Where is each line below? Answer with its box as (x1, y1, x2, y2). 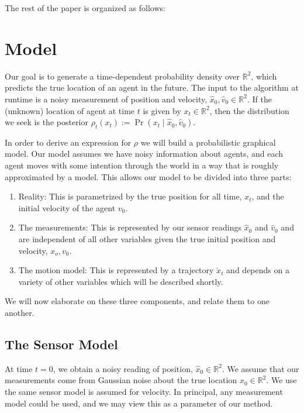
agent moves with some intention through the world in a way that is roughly (5, 159, 279, 171)
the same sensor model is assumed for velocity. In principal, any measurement (5, 386, 283, 397)
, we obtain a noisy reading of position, (53, 362, 193, 374)
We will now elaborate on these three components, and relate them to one (5, 295, 270, 307)
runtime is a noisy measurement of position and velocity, (5, 92, 208, 105)
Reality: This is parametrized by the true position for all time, (18, 190, 242, 202)
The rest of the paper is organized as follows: (5, 2, 165, 13)
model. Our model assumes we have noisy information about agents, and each (5, 147, 284, 160)
